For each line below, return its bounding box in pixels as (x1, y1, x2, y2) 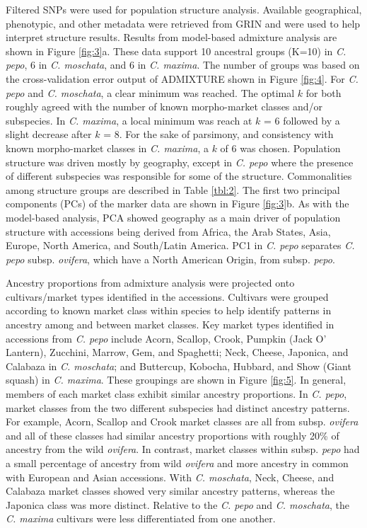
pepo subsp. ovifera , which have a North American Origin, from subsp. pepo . (6, 251, 335, 266)
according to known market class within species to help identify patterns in (6, 303, 332, 318)
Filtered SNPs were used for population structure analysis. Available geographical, (6, 2, 362, 16)
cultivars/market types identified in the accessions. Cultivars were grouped (6, 289, 329, 304)
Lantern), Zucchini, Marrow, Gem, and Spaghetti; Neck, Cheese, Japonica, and (6, 345, 349, 360)
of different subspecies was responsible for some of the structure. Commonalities (6, 168, 352, 183)
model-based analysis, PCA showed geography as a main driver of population (6, 210, 341, 224)
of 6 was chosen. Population (220, 140, 341, 155)
